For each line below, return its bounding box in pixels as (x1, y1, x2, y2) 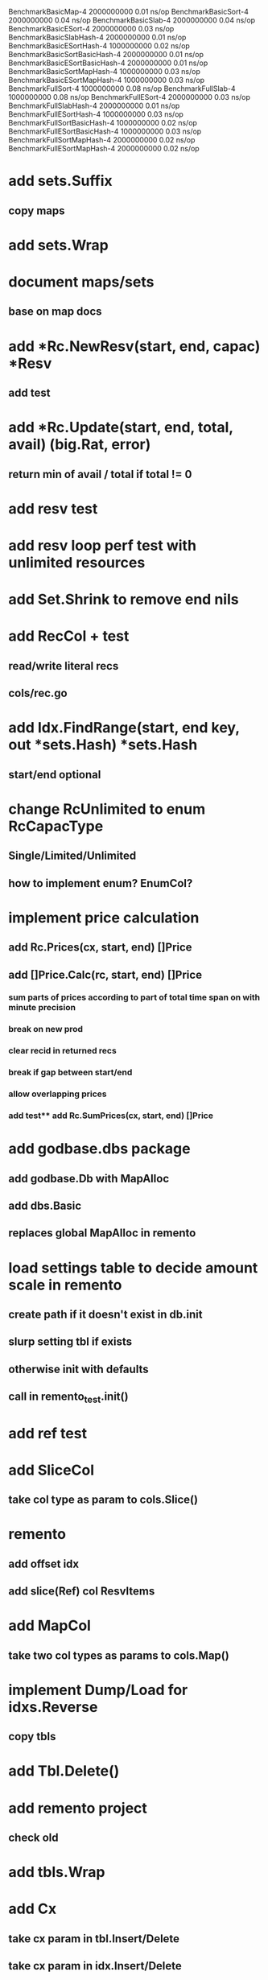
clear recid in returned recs (8, 1046, 117, 1057)
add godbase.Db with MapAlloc (8, 1171, 170, 1186)
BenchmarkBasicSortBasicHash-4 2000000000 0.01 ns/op (8, 50, 204, 59)
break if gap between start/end (8, 1066, 133, 1078)
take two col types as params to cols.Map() (8, 1648, 229, 1662)
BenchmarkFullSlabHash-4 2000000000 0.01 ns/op (8, 101, 180, 110)
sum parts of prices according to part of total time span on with (8, 992, 261, 1003)
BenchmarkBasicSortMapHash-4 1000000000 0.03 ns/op (8, 67, 201, 76)
